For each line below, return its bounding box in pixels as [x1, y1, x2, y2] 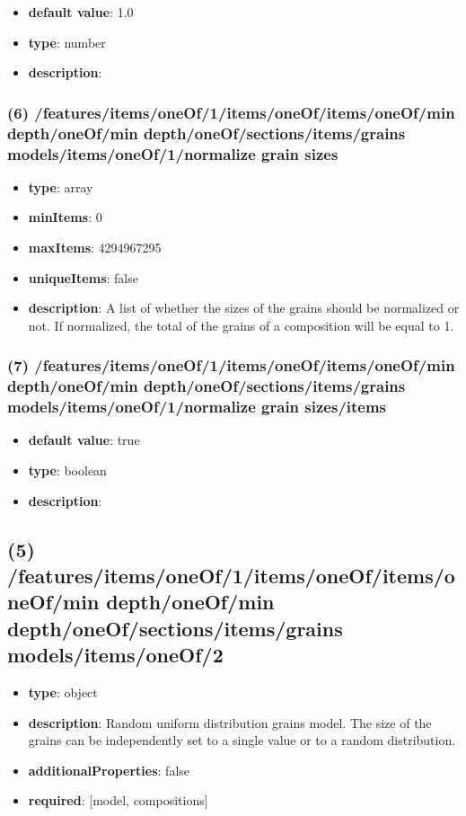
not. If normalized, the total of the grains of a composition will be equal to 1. [28, 315, 454, 334]
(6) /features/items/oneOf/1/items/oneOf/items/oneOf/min [7, 101, 455, 123]
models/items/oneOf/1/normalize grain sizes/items [7, 395, 387, 418]
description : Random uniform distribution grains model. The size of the [28, 713, 432, 732]
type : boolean [28, 461, 107, 480]
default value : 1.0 [28, 3, 134, 21]
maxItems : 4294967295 [28, 238, 162, 257]
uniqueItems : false [28, 268, 138, 287]
